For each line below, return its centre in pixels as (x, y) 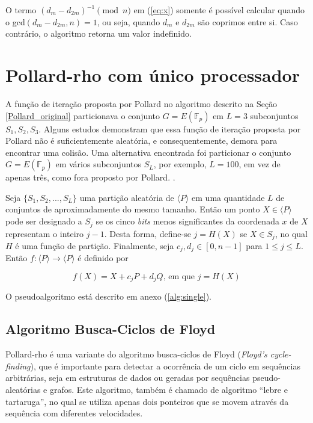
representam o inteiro (45, 233)
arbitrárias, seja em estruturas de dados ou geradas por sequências (128, 378)
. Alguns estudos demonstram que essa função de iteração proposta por (170, 128)
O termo (21, 10)
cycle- (281, 354)
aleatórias (23, 390)
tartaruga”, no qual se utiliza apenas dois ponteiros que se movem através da (147, 401)
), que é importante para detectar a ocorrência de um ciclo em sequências (165, 366)
